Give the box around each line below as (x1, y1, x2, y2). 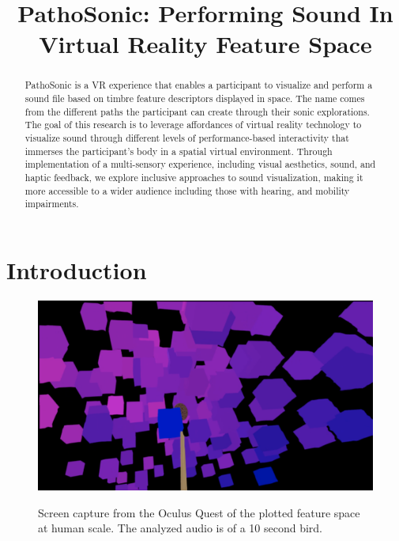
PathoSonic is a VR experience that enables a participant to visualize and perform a (24, 78, 373, 92)
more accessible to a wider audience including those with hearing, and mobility (24, 183, 350, 197)
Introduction (6, 253, 147, 286)
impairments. (24, 197, 79, 210)
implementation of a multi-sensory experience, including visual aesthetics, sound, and (24, 157, 376, 171)
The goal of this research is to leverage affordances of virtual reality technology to (24, 118, 362, 131)
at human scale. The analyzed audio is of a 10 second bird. (38, 520, 322, 536)
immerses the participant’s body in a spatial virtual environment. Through (24, 144, 333, 157)
